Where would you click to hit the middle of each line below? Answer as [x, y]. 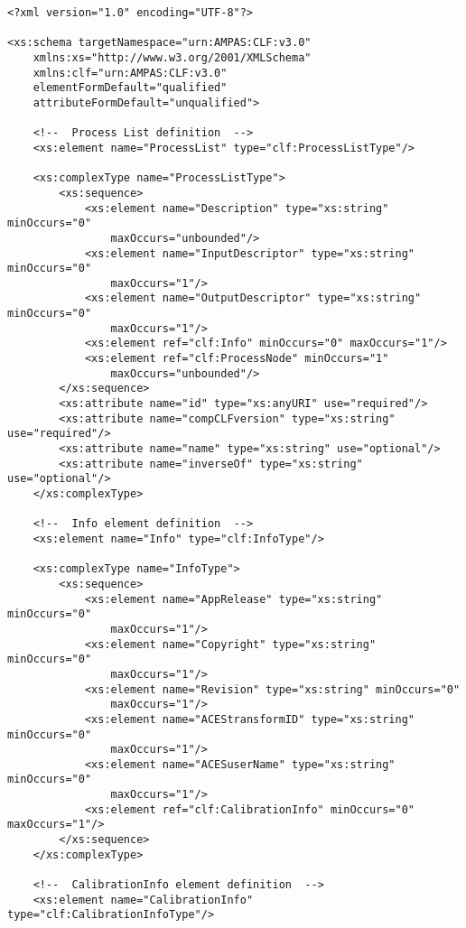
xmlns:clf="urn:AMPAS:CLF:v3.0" [130, 73]
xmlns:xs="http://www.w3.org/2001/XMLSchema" [172, 57]
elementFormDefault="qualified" [130, 88]
